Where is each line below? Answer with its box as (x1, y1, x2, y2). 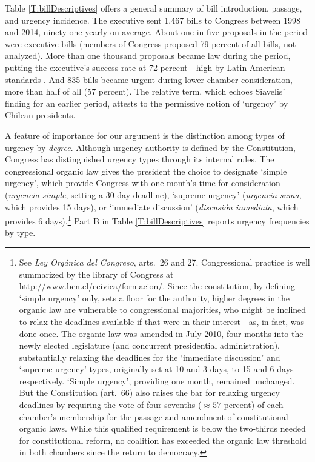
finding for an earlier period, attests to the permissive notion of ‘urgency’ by (5, 96, 288, 109)
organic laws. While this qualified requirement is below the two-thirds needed (19, 422, 306, 435)
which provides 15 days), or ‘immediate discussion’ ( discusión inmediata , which (5, 200, 299, 213)
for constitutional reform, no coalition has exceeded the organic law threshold (19, 434, 307, 446)
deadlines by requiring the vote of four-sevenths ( (19, 398, 202, 411)
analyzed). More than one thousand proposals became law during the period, (5, 49, 291, 62)
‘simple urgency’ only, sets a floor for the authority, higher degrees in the (19, 291, 290, 304)
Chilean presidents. (5, 109, 76, 121)
